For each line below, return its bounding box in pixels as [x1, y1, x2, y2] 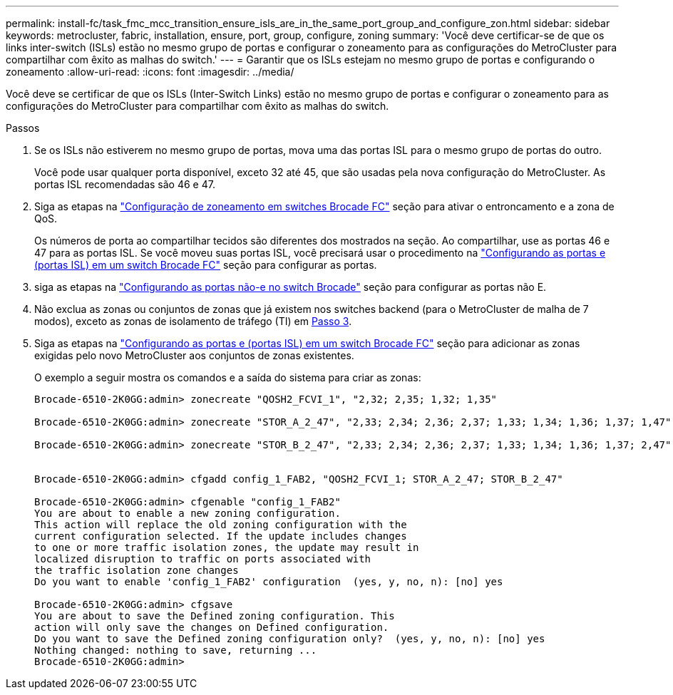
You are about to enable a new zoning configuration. [34, 508, 341, 519]
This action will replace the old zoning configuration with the [34, 519, 407, 530]
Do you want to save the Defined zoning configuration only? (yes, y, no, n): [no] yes [34, 633, 545, 644]
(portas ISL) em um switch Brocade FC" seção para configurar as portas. [34, 259, 377, 271]
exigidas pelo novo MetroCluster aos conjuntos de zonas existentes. [34, 349, 354, 361]
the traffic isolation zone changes [34, 565, 239, 576]
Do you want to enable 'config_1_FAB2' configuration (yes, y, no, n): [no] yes [34, 576, 503, 587]
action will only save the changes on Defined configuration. [34, 622, 389, 633]
